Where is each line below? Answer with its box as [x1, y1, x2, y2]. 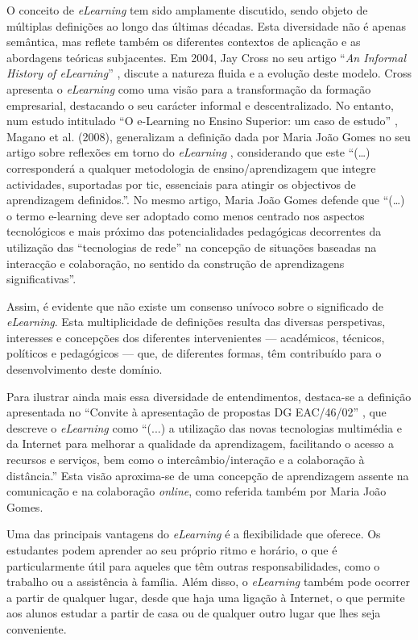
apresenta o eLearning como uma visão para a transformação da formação [6, 80, 371, 97]
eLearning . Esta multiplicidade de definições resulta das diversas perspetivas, [6, 313, 386, 330]
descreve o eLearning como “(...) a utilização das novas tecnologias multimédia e [6, 419, 402, 436]
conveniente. [6, 620, 67, 637]
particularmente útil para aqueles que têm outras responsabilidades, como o [6, 557, 380, 574]
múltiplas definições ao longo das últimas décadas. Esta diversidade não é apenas [6, 17, 406, 34]
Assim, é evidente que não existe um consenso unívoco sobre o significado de [6, 297, 383, 314]
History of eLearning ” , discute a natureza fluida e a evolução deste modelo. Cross [6, 65, 412, 82]
